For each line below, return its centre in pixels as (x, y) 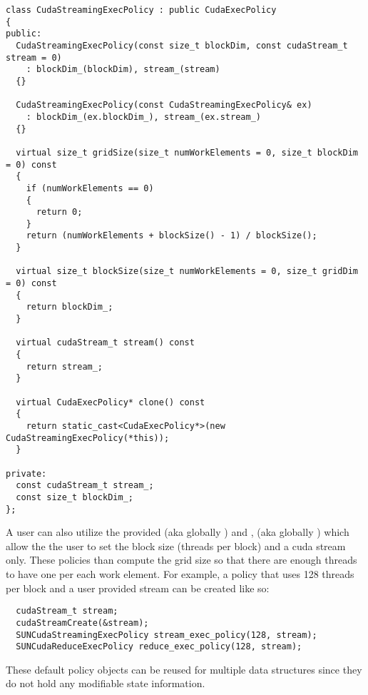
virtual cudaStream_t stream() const (105, 343)
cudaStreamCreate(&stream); (82, 623)
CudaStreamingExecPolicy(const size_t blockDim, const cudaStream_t (182, 45)
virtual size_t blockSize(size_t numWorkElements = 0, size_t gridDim (187, 272)
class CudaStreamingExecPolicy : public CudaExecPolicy (141, 10)
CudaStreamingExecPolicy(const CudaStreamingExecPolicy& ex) (164, 105)
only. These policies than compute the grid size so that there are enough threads (182, 560)
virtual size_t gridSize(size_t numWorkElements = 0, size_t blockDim (187, 152)
